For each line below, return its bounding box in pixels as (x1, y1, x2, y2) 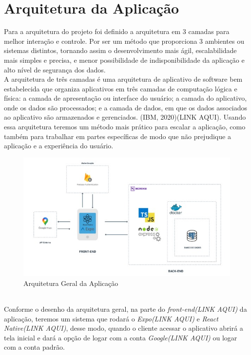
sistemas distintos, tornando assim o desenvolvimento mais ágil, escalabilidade (4, 45, 237, 55)
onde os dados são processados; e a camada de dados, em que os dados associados (4, 102, 248, 112)
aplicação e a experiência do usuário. (4, 141, 114, 151)
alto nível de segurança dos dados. (4, 64, 106, 74)
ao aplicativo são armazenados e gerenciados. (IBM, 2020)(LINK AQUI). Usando (4, 112, 246, 122)
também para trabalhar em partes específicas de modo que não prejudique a (4, 131, 231, 141)
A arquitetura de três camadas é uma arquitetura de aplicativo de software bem (4, 74, 243, 84)
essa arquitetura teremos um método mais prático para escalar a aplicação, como (4, 122, 246, 132)
